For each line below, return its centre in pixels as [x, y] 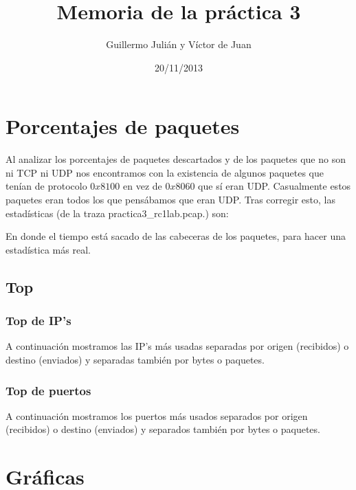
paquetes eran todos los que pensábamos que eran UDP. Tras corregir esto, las [170, 200]
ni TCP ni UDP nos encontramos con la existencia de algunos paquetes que [165, 172]
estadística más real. [48, 249]
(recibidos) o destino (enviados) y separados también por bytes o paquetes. [163, 429]
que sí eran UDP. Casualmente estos [275, 186]
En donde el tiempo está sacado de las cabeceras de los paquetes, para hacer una [176, 236]
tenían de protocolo [46, 186]
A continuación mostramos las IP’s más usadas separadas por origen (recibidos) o [177, 346]
